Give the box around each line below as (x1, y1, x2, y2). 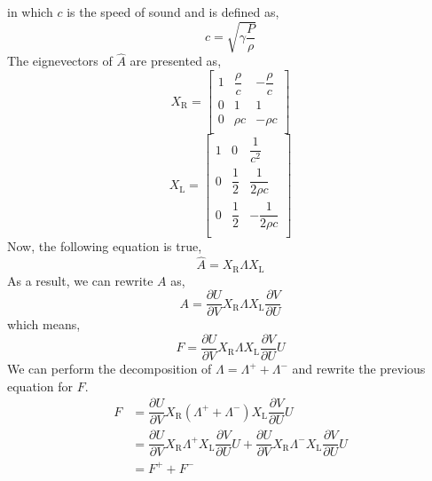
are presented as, (130, 51, 222, 70)
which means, (7, 315, 81, 334)
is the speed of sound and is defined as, (67, 3, 279, 20)
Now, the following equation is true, (7, 237, 202, 256)
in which (7, 3, 53, 20)
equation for (7, 376, 73, 395)
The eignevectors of (7, 51, 113, 70)
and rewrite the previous (292, 359, 426, 378)
